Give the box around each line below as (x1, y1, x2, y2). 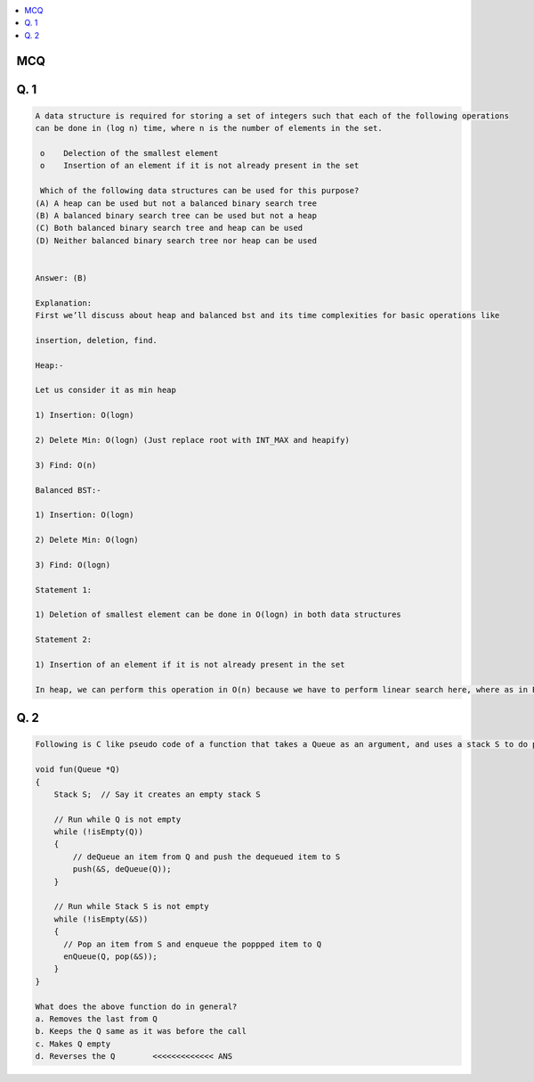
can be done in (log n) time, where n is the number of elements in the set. (35, 123, 383, 134)
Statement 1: (35, 585, 93, 594)
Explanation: (35, 298, 93, 307)
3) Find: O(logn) (35, 560, 111, 570)
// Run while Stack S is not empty (53, 901, 209, 912)
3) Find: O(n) (35, 460, 97, 470)
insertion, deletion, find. (35, 335, 158, 345)
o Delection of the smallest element (40, 148, 219, 158)
